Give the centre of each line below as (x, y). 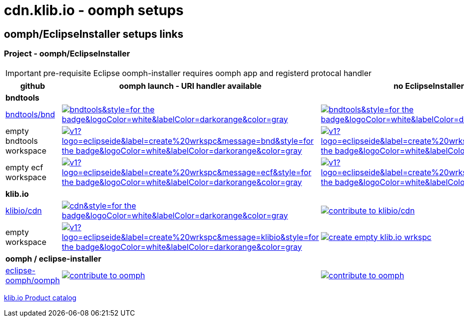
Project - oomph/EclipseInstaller (67, 54)
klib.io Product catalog (40, 297)
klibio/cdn (24, 210)
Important (23, 73)
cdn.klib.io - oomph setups (94, 10)
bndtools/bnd (30, 114)
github (33, 86)
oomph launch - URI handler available (190, 86)
